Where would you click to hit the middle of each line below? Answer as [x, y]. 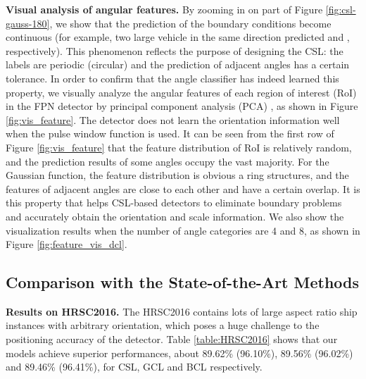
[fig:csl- [341, 9]
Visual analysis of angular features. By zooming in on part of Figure [164, 9]
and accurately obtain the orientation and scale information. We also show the [175, 216]
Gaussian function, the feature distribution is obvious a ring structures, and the [177, 175]
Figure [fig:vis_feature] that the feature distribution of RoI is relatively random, [179, 147]
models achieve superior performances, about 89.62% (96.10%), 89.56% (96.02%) [179, 353]
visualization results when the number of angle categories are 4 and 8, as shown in [183, 230]
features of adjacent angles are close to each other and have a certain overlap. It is [183, 188]
